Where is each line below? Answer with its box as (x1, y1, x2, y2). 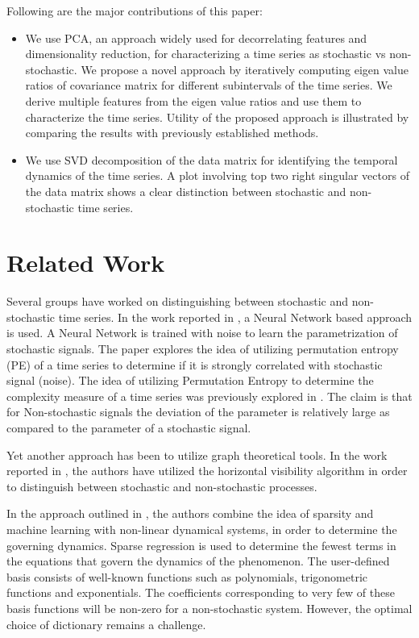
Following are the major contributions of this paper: (6, 2, 263, 19)
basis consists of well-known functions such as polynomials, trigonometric (6, 568, 367, 585)
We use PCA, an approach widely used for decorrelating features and (25, 29, 367, 46)
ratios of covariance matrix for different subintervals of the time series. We (25, 77, 392, 94)
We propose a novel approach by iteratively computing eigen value (81, 60, 409, 77)
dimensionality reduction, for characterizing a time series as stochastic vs (25, 45, 386, 62)
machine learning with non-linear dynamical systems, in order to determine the (6, 520, 397, 537)
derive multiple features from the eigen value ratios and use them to (25, 92, 362, 109)
